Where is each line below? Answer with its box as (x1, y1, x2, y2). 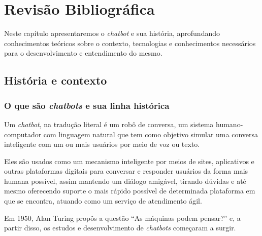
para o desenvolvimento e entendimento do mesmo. (4, 48, 162, 58)
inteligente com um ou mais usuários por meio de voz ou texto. (4, 139, 200, 149)
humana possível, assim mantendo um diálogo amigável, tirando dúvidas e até (4, 175, 246, 186)
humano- (216, 119, 243, 129)
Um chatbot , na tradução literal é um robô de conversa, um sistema (4, 119, 214, 129)
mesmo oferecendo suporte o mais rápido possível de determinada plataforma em (4, 185, 255, 196)
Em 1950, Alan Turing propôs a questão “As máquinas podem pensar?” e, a (4, 212, 241, 223)
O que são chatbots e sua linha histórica (4, 99, 170, 111)
